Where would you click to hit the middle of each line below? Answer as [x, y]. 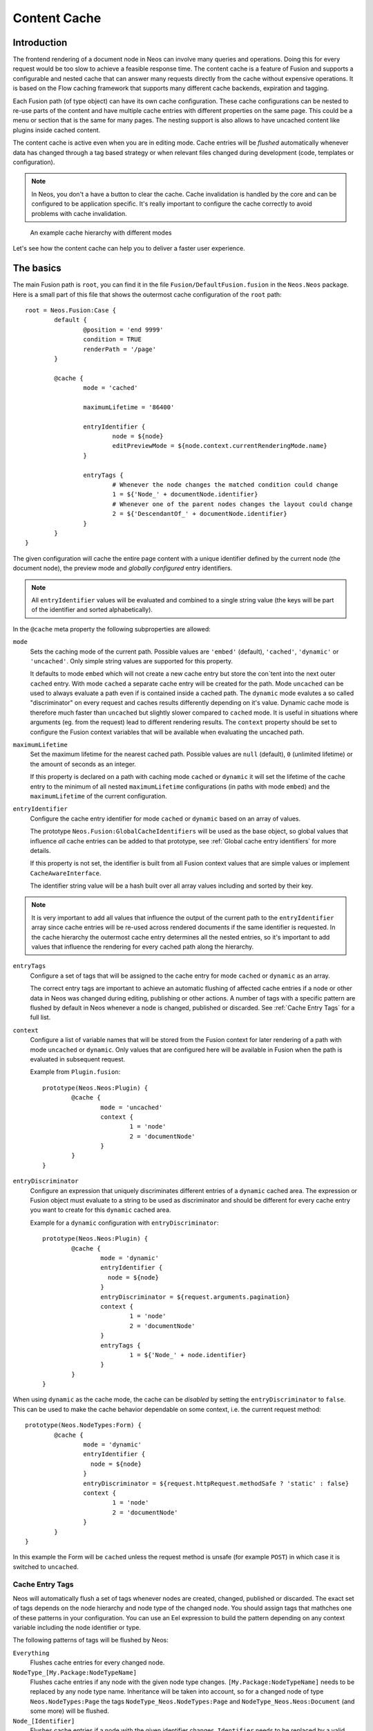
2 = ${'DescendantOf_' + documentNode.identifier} [200, 514]
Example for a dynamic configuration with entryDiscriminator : [124, 1223]
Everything [31, 1653]
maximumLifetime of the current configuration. [98, 796]
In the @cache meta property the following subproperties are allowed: [112, 629]
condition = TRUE [112, 340]
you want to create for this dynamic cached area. [101, 1210]
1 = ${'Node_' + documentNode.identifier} [185, 494]
